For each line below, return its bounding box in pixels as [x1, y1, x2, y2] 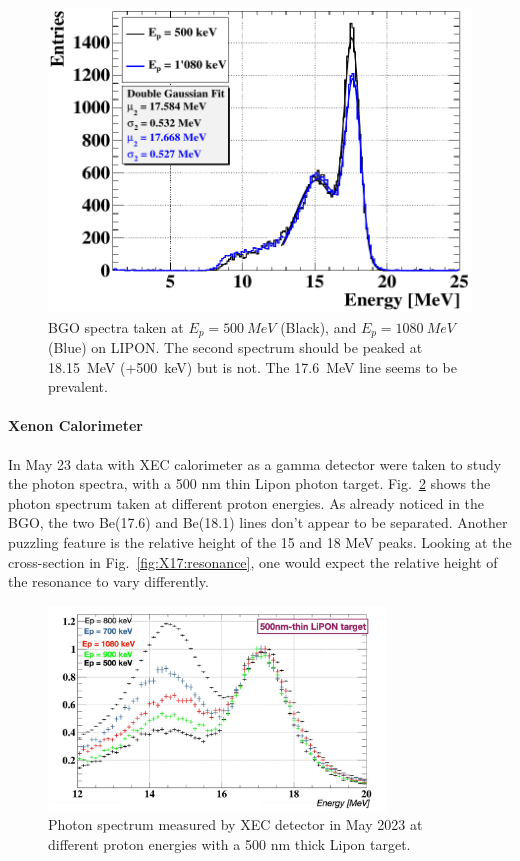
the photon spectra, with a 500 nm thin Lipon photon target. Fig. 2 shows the [8, 473, 491, 494]
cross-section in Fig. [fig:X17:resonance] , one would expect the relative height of [8, 551, 498, 572]
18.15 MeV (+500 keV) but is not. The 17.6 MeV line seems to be [48, 356, 457, 377]
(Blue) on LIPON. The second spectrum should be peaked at [48, 337, 423, 357]
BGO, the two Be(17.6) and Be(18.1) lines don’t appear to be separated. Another [8, 512, 508, 533]
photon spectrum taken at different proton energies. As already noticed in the [8, 492, 485, 513]
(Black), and [280, 316, 357, 337]
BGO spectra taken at [48, 316, 184, 337]
